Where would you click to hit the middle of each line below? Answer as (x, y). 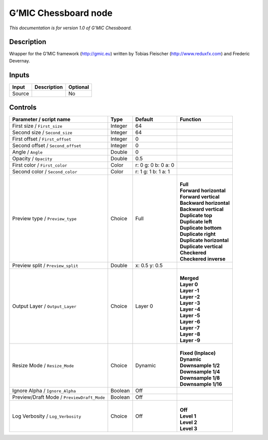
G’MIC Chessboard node (61, 13)
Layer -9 (190, 341)
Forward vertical (200, 197)
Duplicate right (198, 234)
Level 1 (188, 416)
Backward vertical (201, 209)
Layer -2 (190, 297)
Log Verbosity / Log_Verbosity (47, 416)
